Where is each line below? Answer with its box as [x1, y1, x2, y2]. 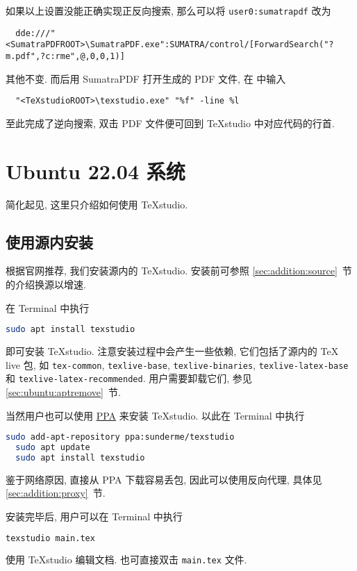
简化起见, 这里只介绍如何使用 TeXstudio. [6, 197, 188, 211]
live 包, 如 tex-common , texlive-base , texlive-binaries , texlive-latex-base [6, 357, 349, 372]
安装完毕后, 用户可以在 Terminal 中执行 [6, 508, 183, 523]
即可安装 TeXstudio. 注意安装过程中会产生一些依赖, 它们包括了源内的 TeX [6, 344, 339, 358]
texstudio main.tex [6, 533, 95, 543]
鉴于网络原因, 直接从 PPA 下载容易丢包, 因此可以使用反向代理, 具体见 [6, 472, 322, 486]
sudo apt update [15, 442, 90, 453]
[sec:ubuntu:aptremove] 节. [6, 384, 121, 399]
